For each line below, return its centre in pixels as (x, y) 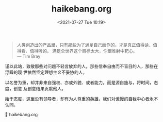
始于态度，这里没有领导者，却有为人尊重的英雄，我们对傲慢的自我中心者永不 (81, 99)
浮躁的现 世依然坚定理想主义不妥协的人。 (46, 72)
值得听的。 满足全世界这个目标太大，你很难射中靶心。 (83, 51)
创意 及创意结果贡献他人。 (40, 88)
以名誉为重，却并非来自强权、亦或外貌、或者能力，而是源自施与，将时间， (79, 82)
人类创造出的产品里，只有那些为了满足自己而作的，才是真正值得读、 (85, 45)
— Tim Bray (29, 56)
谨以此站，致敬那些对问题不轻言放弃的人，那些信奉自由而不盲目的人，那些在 (81, 66)
